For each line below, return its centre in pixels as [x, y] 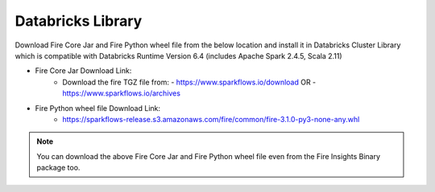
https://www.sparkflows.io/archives [122, 93]
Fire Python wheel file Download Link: [98, 108]
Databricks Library [79, 21]
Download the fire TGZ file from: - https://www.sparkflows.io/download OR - [189, 82]
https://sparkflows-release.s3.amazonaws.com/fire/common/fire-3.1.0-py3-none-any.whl [211, 119]
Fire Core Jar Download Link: [83, 71]
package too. [58, 168]
